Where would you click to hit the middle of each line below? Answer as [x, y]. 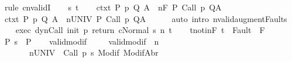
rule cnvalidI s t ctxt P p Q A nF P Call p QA [113, 7]
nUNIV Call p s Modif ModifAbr [94, 52]
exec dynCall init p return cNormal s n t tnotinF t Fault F [140, 30]
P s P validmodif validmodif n [82, 41]
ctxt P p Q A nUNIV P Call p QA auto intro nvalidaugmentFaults [146, 18]
